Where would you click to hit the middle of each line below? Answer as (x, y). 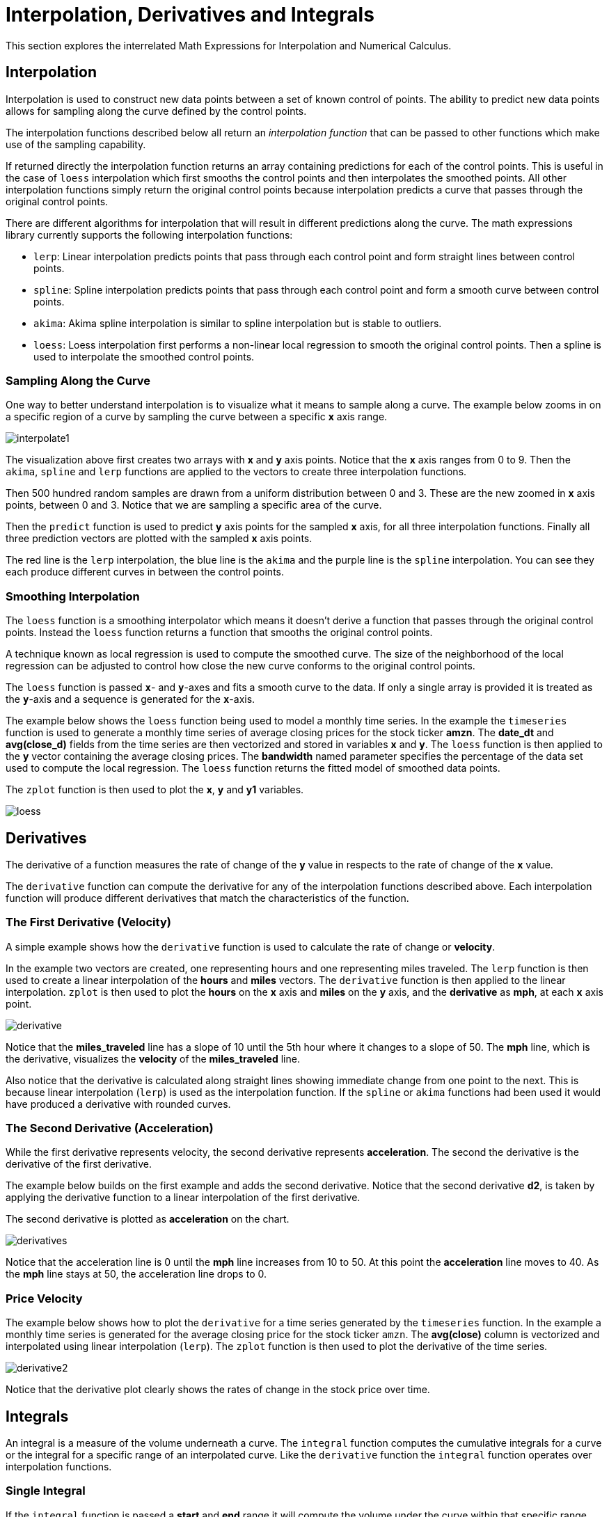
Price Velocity (44, 1298)
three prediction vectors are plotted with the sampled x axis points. (159, 539)
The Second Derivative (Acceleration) (110, 1128)
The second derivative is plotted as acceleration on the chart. (148, 1219)
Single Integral (46, 1491)
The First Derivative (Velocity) (88, 922)
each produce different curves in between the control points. (145, 572)
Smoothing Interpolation (73, 596)
